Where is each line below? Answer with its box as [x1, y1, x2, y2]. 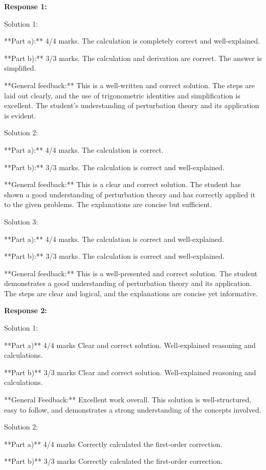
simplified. [4, 63, 36, 73]
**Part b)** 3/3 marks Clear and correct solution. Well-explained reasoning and [4, 366, 256, 377]
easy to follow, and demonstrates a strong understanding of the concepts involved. [4, 404, 261, 415]
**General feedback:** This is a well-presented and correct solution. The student [4, 268, 258, 278]
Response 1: [4, 1, 47, 11]
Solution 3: [4, 216, 38, 227]
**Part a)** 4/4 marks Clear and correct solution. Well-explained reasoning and [4, 339, 256, 350]
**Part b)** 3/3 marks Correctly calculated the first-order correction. [4, 456, 223, 466]
